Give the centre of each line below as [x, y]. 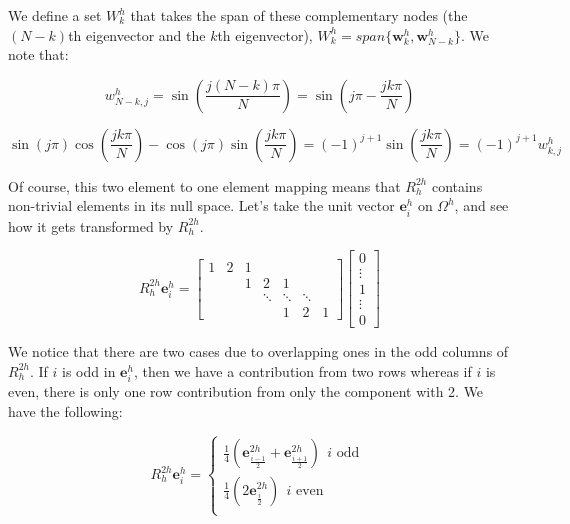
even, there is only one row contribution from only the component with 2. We [246, 391]
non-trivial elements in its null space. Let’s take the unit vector [201, 205]
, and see [481, 205]
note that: [38, 54]
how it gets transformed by [91, 225]
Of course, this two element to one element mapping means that [204, 185]
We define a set [55, 15]
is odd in [89, 370]
